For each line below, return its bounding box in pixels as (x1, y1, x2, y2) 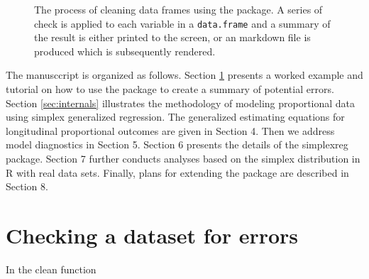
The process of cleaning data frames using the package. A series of (34, 2, 323, 16)
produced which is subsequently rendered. (34, 43, 216, 58)
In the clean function (6, 261, 97, 276)
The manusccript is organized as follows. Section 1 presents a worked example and (6, 67, 363, 82)
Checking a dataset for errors (6, 220, 299, 249)
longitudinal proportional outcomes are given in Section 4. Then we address (6, 123, 335, 138)
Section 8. (6, 179, 48, 194)
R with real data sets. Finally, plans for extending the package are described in (6, 165, 349, 180)
